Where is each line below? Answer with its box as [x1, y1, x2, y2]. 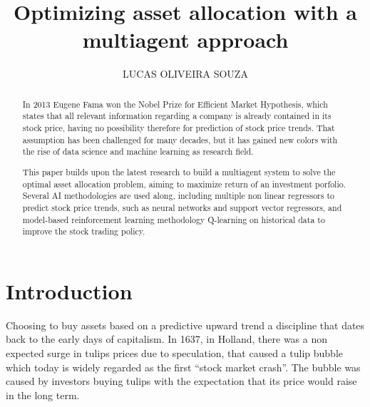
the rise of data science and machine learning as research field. [22, 145, 254, 158]
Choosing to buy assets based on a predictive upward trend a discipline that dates [6, 317, 365, 332]
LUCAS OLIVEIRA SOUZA [123, 66, 248, 81]
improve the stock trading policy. [22, 225, 145, 237]
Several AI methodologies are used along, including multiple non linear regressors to [22, 190, 334, 202]
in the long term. [6, 387, 80, 402]
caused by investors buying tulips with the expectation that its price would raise [6, 373, 357, 388]
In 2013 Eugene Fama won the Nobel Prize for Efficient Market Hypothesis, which [22, 98, 328, 110]
